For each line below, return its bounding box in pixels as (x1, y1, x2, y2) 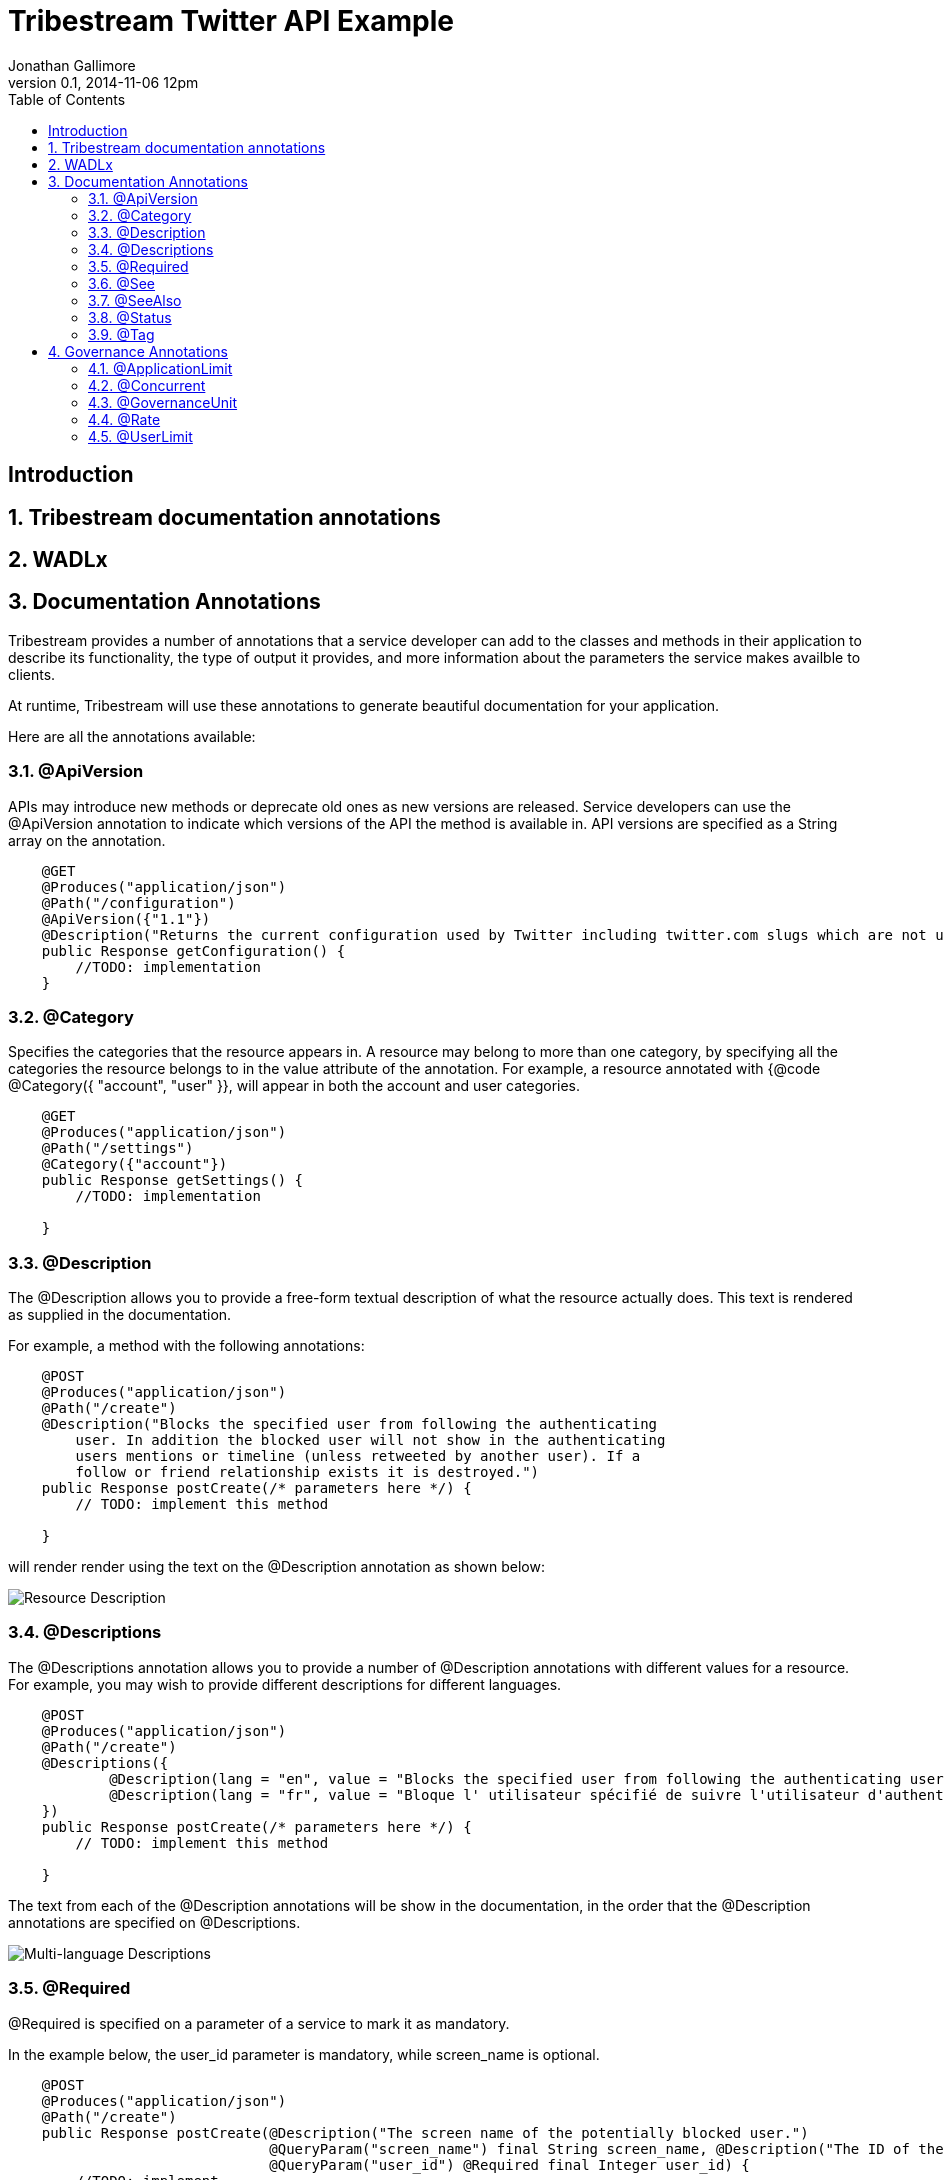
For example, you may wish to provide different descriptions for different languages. (8, 1675, 562, 1693)
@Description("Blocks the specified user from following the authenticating (41, 1416, 658, 1433)
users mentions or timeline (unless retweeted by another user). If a (75, 1448, 641, 1465)
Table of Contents (8, 90, 126, 108)
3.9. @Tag (88, 325, 155, 343)
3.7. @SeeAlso (88, 291, 182, 309)
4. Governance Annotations (48, 342, 228, 360)
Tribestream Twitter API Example (8, 4, 455, 38)
